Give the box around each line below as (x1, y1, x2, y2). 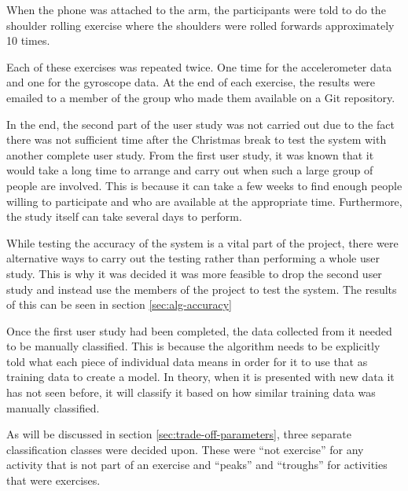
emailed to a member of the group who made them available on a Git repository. (6, 89, 395, 105)
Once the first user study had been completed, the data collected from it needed (6, 322, 392, 339)
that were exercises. (6, 472, 101, 489)
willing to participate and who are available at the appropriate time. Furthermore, (6, 192, 402, 209)
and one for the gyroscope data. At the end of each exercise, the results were (6, 74, 376, 90)
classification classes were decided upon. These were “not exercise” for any (6, 441, 364, 457)
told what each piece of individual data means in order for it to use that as (6, 353, 368, 369)
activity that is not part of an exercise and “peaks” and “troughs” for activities (6, 456, 388, 473)
